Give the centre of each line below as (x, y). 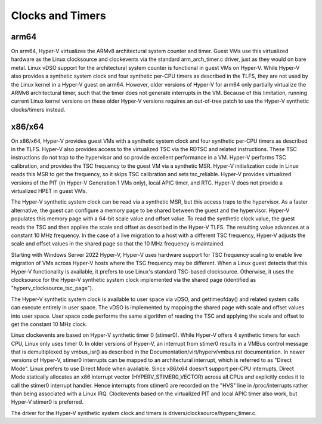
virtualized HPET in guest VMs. (49, 191)
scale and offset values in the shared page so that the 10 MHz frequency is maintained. (118, 244)
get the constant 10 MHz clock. (49, 324)
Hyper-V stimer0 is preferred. (47, 402)
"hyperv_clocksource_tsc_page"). (52, 288)
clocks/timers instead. (38, 109)
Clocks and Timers (59, 16)
